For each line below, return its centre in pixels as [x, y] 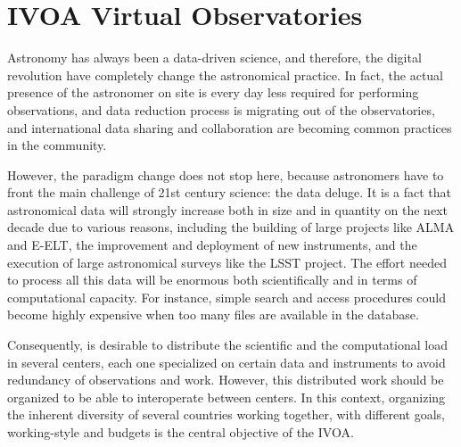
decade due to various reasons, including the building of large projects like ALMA [231, 227]
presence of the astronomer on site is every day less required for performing [213, 92]
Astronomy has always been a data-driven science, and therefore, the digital [214, 58]
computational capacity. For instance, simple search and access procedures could [226, 297]
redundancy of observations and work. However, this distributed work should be [226, 380]
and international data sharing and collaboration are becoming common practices [230, 127]
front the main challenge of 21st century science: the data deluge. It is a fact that [230, 192]
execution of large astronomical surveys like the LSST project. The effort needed [227, 262]
